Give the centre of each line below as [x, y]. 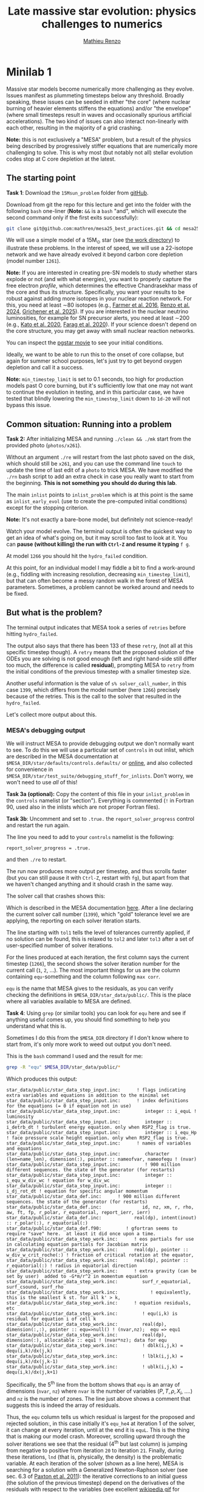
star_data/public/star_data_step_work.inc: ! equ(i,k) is [92, 1313]
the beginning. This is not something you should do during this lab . [92, 483]
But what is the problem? [54, 613]
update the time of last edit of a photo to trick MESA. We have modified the [100, 470]
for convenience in [30, 769]
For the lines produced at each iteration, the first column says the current [98, 957]
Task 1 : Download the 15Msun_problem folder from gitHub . [77, 192]
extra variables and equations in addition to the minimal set [88, 1095]
